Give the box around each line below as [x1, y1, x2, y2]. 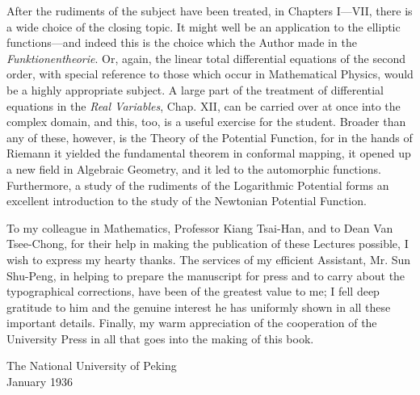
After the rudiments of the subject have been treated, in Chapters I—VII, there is [6, 2, 413, 19]
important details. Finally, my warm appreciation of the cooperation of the [6, 314, 377, 331]
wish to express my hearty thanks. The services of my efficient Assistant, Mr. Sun [6, 250, 411, 267]
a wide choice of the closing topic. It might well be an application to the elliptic [6, 18, 401, 35]
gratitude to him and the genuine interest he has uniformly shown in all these [6, 298, 391, 315]
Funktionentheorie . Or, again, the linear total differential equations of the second [6, 49, 406, 66]
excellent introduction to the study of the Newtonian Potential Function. [6, 192, 367, 209]
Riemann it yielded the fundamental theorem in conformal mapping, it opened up [6, 145, 411, 162]
